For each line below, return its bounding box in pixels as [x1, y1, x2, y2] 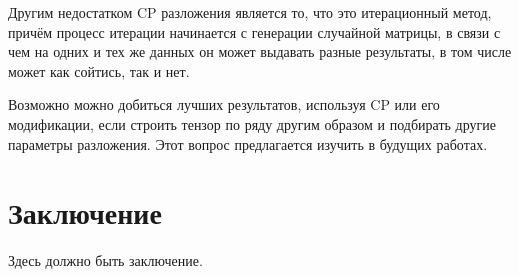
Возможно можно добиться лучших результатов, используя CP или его [8, 94, 440, 115]
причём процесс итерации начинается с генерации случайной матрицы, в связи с [8, 21, 501, 42]
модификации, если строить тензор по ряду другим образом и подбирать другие [8, 113, 496, 134]
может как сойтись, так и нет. [8, 60, 190, 81]
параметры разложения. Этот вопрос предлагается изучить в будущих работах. [8, 133, 488, 154]
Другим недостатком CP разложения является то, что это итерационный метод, [8, 2, 492, 22]
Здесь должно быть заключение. [8, 250, 203, 271]
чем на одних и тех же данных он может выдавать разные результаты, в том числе [8, 41, 512, 62]
